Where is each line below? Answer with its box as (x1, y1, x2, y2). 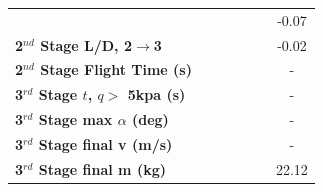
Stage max (38, 109, 113, 130)
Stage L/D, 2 (40, 34, 132, 55)
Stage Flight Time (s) (40, 59, 192, 80)
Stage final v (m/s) (38, 133, 173, 154)
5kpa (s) (127, 84, 186, 105)
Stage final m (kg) (38, 158, 166, 179)
